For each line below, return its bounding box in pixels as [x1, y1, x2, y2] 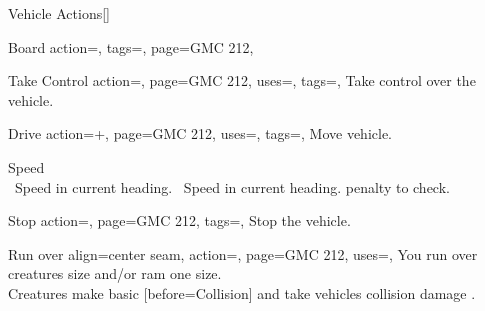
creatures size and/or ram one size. [8, 263, 222, 284]
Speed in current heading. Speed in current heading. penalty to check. [14, 176, 450, 197]
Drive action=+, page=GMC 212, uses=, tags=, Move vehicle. [8, 123, 393, 144]
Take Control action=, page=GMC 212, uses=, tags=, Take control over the [8, 70, 476, 91]
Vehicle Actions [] [8, 3, 110, 23]
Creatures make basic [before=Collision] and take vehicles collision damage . [8, 282, 476, 303]
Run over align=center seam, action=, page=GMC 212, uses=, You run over [8, 243, 478, 264]
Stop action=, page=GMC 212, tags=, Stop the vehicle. [8, 210, 351, 231]
